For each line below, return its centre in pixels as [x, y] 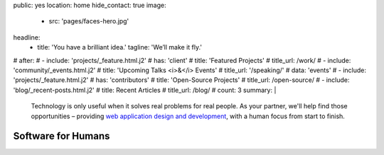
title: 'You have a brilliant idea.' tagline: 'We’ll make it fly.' [120, 47]
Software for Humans [62, 136]
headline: [27, 37]
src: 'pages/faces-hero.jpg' [89, 21]
